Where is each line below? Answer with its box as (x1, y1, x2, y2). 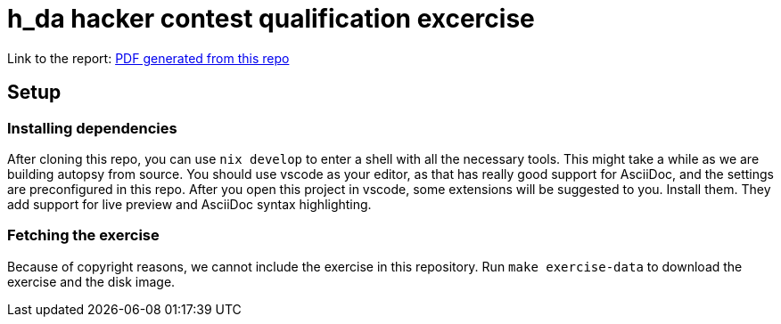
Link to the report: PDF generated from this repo (7, 50, 290, 66)
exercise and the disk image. (7, 273, 176, 289)
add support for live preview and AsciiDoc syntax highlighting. (7, 196, 372, 212)
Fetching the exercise (7, 226, 160, 245)
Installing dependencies (7, 118, 177, 137)
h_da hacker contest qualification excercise (7, 4, 535, 34)
